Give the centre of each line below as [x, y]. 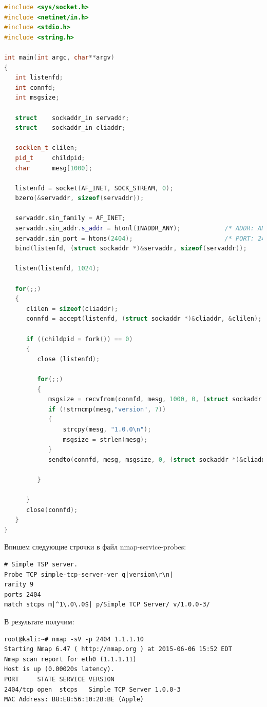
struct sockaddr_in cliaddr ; [70, 128]
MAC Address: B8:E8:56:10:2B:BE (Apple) [74, 700]
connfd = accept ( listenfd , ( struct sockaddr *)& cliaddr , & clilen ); [144, 319]
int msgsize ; [37, 98]
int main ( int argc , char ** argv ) [59, 57]
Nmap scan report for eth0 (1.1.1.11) [70, 659]
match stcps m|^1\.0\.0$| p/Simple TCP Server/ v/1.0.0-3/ [107, 605]
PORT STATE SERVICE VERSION [59, 679]
